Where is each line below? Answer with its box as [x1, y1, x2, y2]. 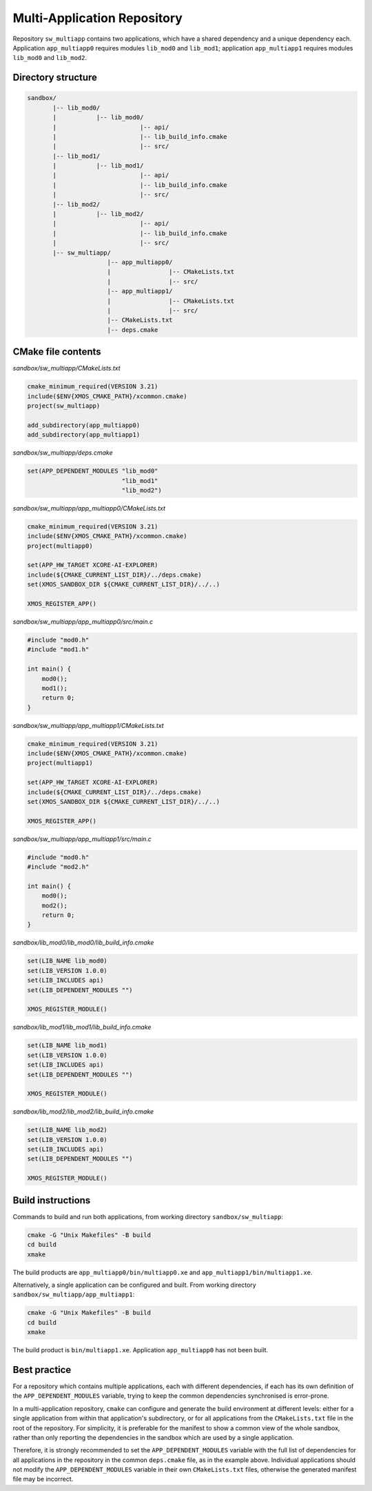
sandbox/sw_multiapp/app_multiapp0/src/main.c [12, 618, 154, 626]
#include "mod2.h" [27, 863, 90, 871]
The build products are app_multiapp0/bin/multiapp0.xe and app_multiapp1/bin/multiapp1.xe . [12, 1268, 313, 1276]
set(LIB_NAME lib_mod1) [27, 1042, 108, 1049]
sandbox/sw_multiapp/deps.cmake [12, 448, 113, 457]
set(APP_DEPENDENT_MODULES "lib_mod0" [27, 467, 158, 475]
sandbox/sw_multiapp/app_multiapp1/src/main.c [12, 835, 152, 843]
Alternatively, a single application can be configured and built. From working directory [12, 1281, 256, 1289]
